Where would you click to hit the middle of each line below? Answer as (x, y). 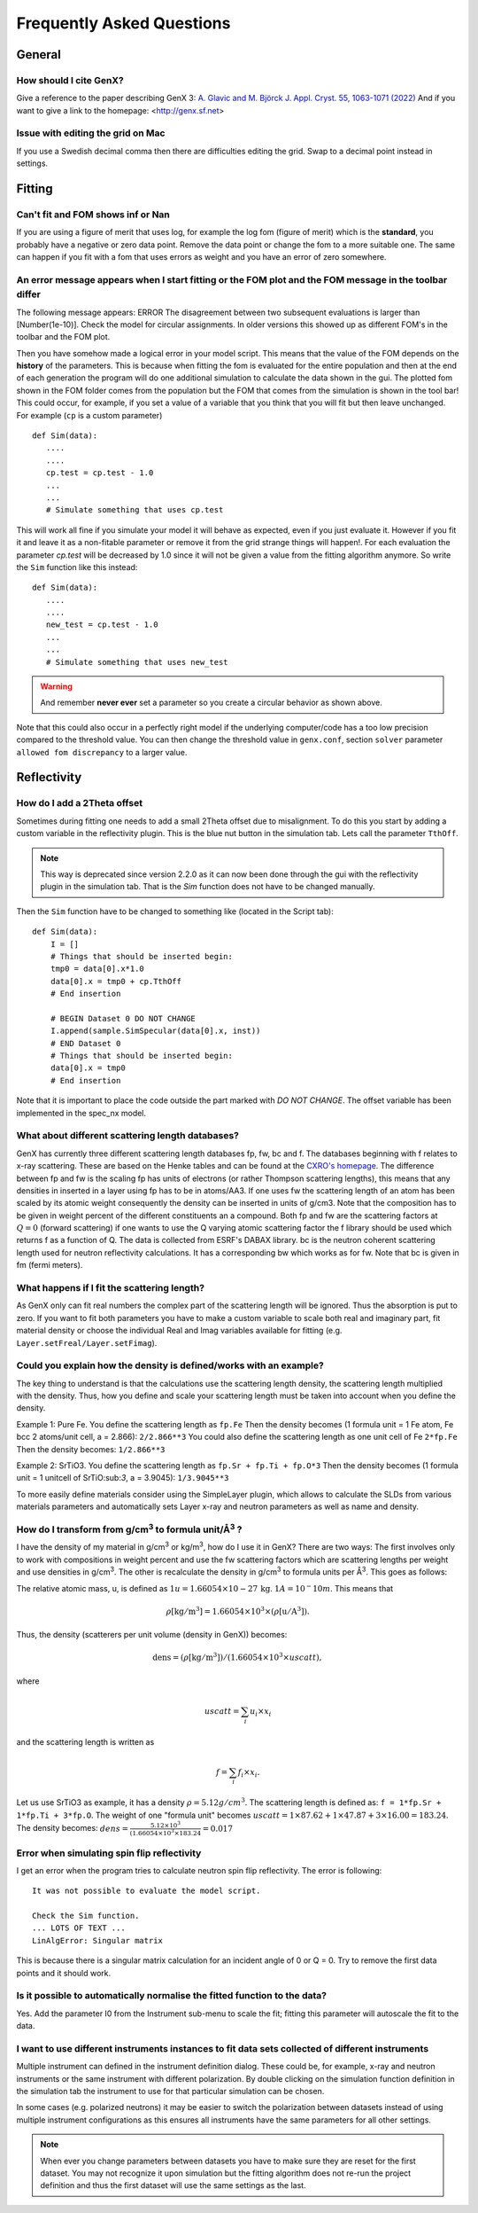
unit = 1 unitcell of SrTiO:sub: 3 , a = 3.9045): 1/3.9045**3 (123, 1478)
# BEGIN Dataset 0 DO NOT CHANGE (123, 1018)
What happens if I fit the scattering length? (111, 1288)
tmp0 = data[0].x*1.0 (97, 969)
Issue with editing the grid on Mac (91, 133)
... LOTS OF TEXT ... (79, 1928)
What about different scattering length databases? (127, 1136)
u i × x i (260, 1712)
